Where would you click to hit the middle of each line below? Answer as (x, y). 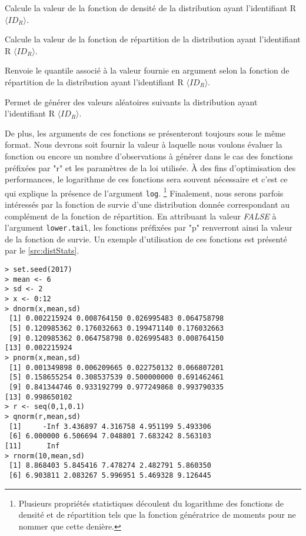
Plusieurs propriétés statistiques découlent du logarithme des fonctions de (151, 503)
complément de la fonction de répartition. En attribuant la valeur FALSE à (141, 216)
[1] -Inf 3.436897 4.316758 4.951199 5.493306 (110, 426)
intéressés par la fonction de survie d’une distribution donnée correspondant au (147, 204)
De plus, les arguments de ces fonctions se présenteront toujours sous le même (145, 133)
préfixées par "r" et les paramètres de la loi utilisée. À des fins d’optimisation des (150, 167)
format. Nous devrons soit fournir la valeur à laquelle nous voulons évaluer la (144, 144)
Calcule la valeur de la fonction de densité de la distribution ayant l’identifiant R (151, 8)
